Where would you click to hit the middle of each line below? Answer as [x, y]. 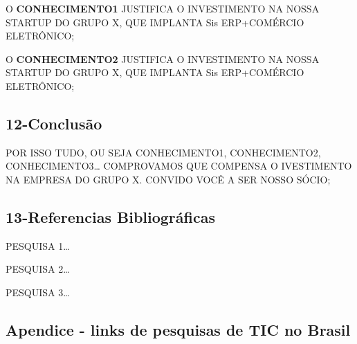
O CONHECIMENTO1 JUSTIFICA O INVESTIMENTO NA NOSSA [163, 8]
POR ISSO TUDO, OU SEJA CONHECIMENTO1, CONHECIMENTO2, [163, 152]
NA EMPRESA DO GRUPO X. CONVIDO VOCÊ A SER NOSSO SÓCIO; [168, 179]
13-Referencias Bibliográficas [110, 216]
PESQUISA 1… [38, 245]
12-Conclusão [54, 123]
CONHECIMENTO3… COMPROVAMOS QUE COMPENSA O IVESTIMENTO [179, 166]
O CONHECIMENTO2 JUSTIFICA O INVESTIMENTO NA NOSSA [163, 58]
